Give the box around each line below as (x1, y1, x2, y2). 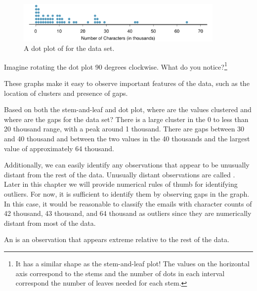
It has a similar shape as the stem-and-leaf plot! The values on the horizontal (15, 258, 250, 268)
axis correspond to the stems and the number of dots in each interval (15, 268, 225, 278)
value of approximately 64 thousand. (4, 143, 114, 153)
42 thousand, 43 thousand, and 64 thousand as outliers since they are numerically (4, 208, 252, 218)
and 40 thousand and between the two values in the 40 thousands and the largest (4, 133, 250, 144)
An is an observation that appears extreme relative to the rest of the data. (4, 234, 229, 245)
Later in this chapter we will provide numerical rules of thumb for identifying (4, 179, 238, 189)
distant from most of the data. (4, 217, 96, 228)
